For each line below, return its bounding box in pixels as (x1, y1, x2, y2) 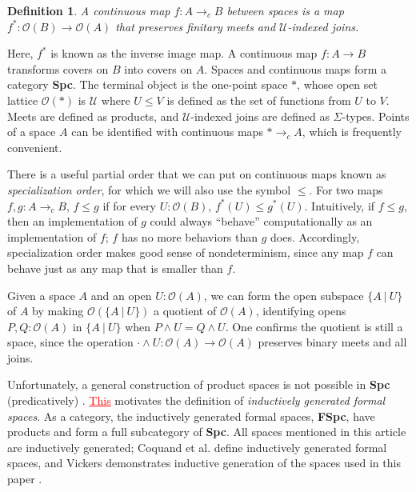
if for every (102, 197, 156, 214)
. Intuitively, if (304, 197, 375, 214)
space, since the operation (7, 334, 134, 350)
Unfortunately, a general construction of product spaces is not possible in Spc (7, 376, 390, 393)
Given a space (7, 286, 75, 303)
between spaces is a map (226, 2, 344, 18)
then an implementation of (7, 213, 138, 230)
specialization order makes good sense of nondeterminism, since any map (7, 244, 364, 261)
